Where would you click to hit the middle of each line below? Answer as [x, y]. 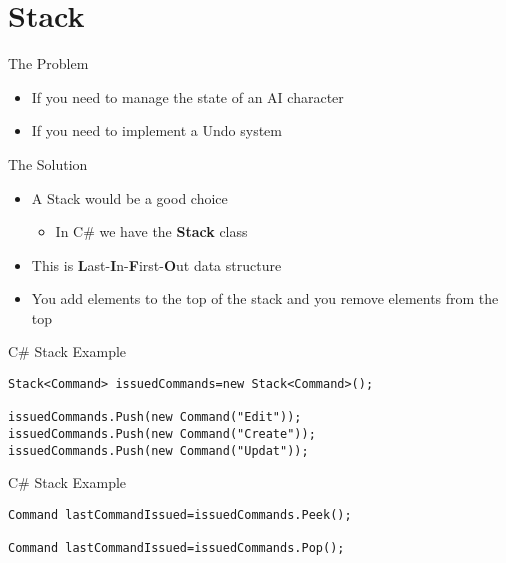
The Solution [48, 163]
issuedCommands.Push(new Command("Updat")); [158, 450]
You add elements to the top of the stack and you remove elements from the [265, 298]
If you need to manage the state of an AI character [187, 96]
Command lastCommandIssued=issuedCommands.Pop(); [176, 548]
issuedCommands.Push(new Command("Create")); [162, 434]
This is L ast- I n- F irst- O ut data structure [156, 264]
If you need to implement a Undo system [156, 130]
